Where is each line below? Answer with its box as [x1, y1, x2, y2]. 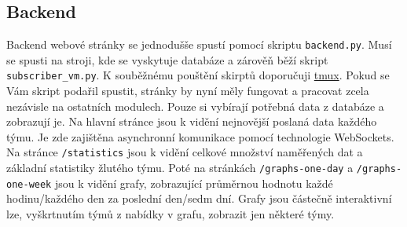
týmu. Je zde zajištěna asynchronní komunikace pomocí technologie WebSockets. [6, 128, 394, 145]
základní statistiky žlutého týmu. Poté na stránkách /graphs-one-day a [6, 159, 354, 176]
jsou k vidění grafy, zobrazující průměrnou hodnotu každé [54, 174, 333, 191]
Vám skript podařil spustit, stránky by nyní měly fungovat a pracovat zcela [6, 82, 369, 99]
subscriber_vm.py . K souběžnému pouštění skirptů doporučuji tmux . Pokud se [6, 67, 390, 83]
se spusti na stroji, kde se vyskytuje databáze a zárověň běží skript [6, 51, 328, 68]
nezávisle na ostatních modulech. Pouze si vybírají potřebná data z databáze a [6, 97, 384, 114]
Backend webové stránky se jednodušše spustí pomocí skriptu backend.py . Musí [6, 36, 392, 53]
